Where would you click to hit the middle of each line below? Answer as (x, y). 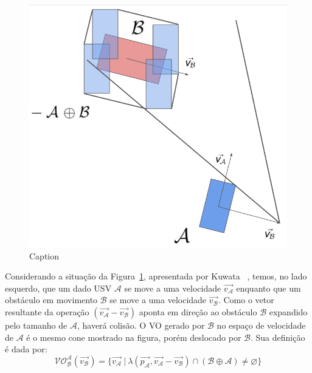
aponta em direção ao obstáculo (198, 312)
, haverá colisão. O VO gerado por (141, 325)
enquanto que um (269, 288)
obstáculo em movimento (51, 300)
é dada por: (26, 349)
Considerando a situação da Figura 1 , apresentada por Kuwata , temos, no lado (156, 276)
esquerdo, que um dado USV (58, 288)
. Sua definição (278, 337)
